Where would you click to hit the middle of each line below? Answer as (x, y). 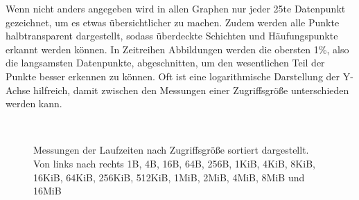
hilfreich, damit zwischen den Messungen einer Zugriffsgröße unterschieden (191, 90)
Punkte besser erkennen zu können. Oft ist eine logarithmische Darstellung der (173, 76)
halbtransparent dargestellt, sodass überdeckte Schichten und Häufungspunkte (172, 36)
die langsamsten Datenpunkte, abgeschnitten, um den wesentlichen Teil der (165, 63)
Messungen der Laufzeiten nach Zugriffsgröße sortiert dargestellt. (171, 150)
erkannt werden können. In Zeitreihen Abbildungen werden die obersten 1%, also (177, 49)
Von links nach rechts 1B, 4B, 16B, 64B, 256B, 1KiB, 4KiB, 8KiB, (174, 163)
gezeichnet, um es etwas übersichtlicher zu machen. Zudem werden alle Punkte (173, 22)
